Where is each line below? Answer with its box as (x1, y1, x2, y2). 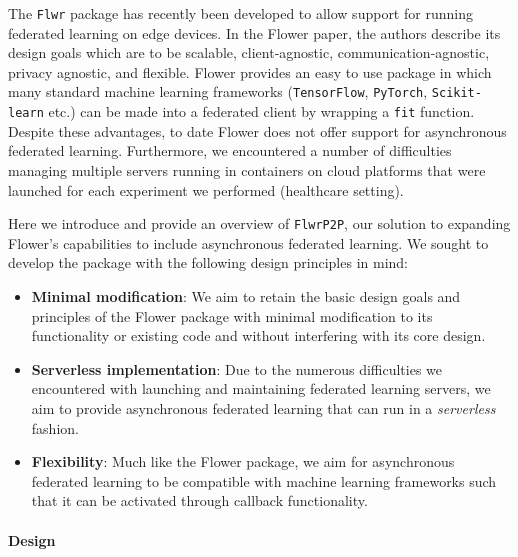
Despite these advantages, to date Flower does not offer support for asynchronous (8, 120, 507, 141)
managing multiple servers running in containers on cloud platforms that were (8, 159, 486, 180)
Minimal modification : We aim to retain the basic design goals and (31, 285, 461, 306)
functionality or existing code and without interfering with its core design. (31, 325, 486, 346)
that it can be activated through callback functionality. (31, 490, 368, 511)
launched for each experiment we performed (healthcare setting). (8, 179, 404, 200)
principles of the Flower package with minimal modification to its (31, 305, 433, 326)
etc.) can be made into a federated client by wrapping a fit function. (48, 101, 475, 122)
